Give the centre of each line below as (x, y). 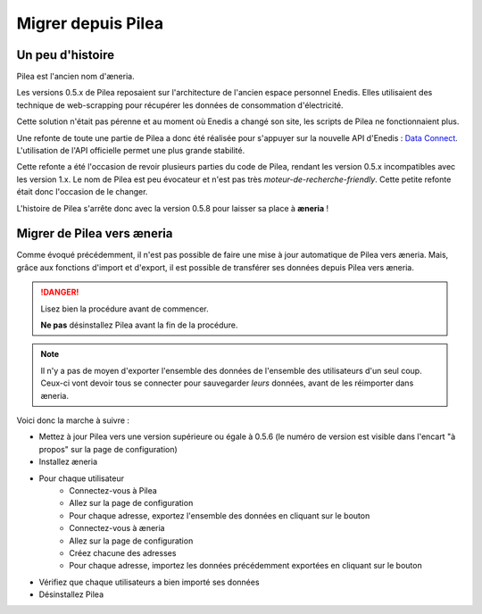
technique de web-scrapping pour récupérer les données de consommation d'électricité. (180, 105)
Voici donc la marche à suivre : (73, 420)
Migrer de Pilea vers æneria (95, 233)
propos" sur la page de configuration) (108, 449)
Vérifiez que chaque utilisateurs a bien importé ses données (149, 582)
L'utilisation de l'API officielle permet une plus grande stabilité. (131, 151)
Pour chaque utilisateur (82, 478)
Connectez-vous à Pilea (113, 490)
